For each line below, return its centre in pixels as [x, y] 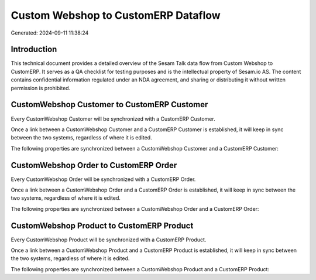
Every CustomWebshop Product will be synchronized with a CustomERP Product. [109, 240]
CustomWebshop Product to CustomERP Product [102, 226]
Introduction [34, 49]
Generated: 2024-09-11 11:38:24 [50, 33]
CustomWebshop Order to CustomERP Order [94, 165]
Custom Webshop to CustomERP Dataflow [116, 15]
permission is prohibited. [41, 88]
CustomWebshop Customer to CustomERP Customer [109, 105]
